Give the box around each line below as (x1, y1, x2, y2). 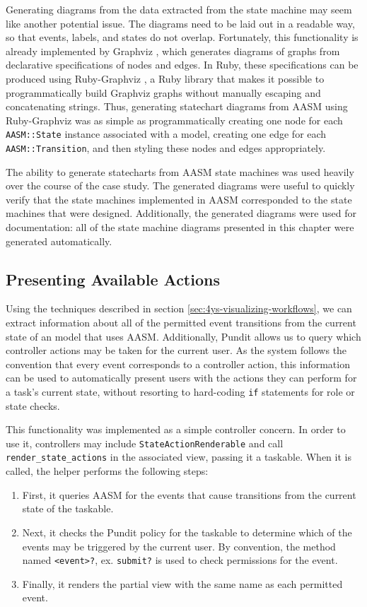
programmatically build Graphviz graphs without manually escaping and (6, 85, 321, 100)
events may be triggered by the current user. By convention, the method (22, 538, 336, 553)
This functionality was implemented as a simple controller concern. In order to (6, 422, 346, 437)
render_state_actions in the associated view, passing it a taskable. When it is (6, 449, 351, 464)
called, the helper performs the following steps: (6, 464, 209, 478)
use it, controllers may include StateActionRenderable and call (6, 435, 284, 450)
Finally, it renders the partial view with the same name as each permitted (22, 576, 343, 591)
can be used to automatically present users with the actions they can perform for (6, 370, 357, 385)
